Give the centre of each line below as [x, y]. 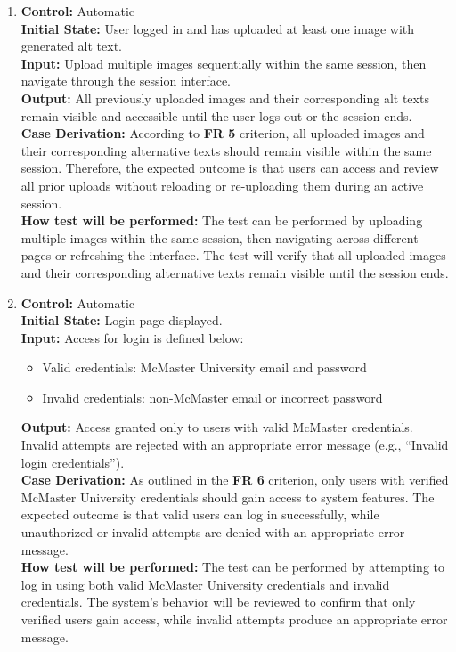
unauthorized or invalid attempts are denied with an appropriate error [213, 532]
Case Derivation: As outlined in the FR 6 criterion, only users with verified [235, 480]
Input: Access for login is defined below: [132, 337]
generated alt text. [72, 46]
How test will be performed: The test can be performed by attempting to [232, 567]
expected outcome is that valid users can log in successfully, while [200, 514]
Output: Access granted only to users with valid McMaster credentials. [217, 427]
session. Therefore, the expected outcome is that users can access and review [230, 168]
